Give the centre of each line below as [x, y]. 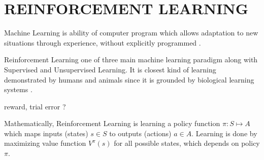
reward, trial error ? [35, 106]
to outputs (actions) [140, 133]
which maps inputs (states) [46, 133]
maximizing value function [45, 143]
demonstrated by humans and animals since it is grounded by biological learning [129, 79]
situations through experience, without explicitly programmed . [103, 42]
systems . [18, 89]
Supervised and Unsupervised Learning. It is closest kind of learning [110, 69]
